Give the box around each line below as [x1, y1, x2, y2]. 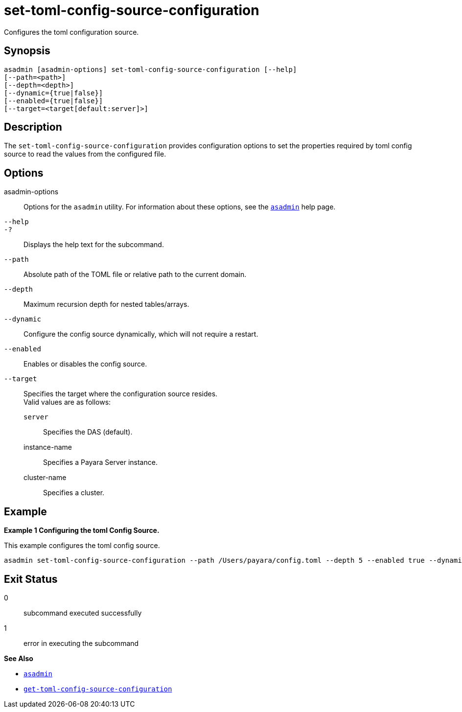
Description [4, 121, 62, 134]
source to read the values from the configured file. [4, 150, 166, 159]
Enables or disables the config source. [23, 360, 147, 368]
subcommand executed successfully [23, 608, 142, 617]
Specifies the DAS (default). [43, 428, 133, 436]
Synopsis [4, 45, 50, 57]
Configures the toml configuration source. [4, 27, 139, 36]
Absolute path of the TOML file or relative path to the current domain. [23, 270, 247, 279]
